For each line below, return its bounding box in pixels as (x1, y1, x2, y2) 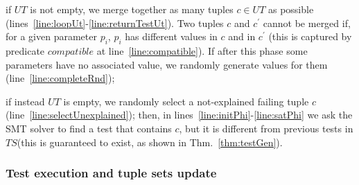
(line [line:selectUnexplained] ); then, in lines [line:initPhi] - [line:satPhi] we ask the (6, 107, 353, 122)
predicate (6, 43, 45, 58)
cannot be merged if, (263, 15, 351, 30)
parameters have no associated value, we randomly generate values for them (6, 57, 328, 71)
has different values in (125, 29, 218, 44)
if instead (6, 94, 45, 108)
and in (228, 29, 256, 44)
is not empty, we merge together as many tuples (30, 2, 234, 16)
